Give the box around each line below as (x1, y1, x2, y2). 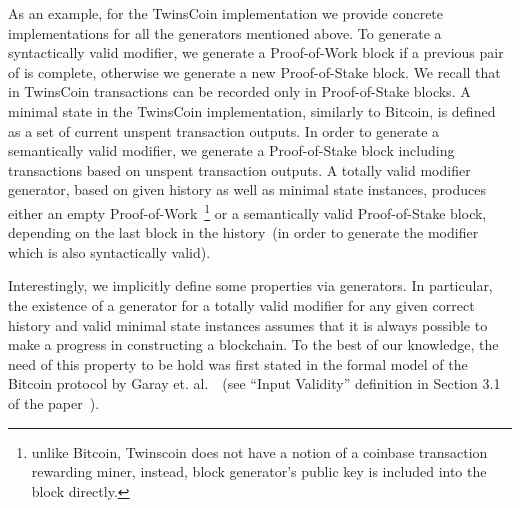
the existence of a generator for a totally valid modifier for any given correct (8, 294, 475, 315)
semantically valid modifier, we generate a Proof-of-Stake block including (8, 140, 455, 161)
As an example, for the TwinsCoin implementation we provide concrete (8, 3, 444, 23)
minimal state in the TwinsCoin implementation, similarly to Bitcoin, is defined (8, 100, 496, 121)
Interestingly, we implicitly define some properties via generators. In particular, (8, 275, 493, 296)
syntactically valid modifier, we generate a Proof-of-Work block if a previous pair (8, 42, 504, 63)
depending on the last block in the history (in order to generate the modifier (8, 222, 479, 243)
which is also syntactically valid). (8, 241, 211, 262)
